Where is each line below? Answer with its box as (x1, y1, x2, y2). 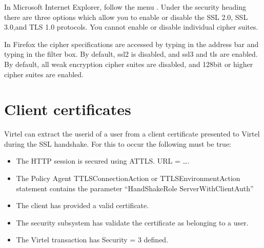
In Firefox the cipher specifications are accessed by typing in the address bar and (4, 38, 259, 49)
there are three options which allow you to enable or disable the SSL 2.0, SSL (4, 11, 248, 22)
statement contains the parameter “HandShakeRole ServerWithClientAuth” (16, 183, 254, 193)
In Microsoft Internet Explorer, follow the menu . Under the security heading (4, 2, 246, 12)
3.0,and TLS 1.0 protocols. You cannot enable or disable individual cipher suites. (4, 21, 258, 32)
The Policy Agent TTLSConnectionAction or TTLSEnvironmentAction (16, 173, 240, 184)
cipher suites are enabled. (4, 69, 84, 79)
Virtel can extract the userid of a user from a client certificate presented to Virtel (4, 128, 260, 139)
